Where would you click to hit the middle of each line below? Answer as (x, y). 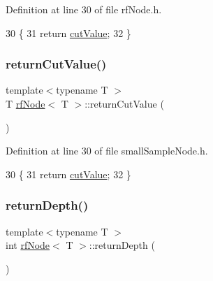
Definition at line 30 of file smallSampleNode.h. (107, 151)
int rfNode (28, 245)
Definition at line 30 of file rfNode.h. (84, 9)
